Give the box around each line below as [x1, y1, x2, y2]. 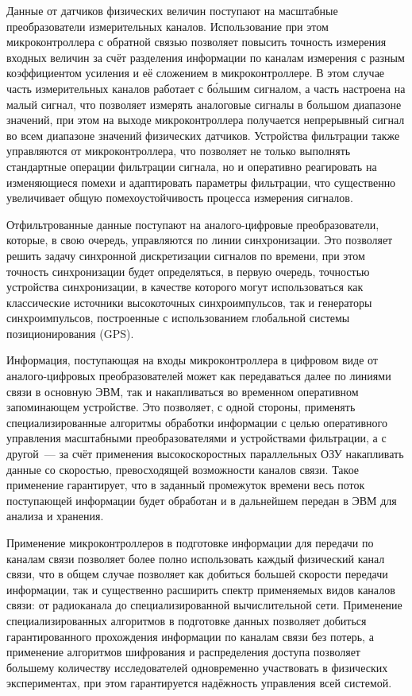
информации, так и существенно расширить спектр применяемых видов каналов [6, 581, 395, 597]
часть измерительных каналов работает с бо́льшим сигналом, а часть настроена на [6, 80, 406, 96]
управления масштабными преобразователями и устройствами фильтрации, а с [6, 430, 387, 446]
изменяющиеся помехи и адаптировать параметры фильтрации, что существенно [6, 173, 396, 190]
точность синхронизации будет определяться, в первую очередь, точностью [6, 262, 370, 279]
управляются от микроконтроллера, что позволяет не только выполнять [6, 142, 351, 159]
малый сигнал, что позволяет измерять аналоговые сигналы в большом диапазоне [6, 95, 402, 112]
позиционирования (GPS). [6, 325, 134, 341]
